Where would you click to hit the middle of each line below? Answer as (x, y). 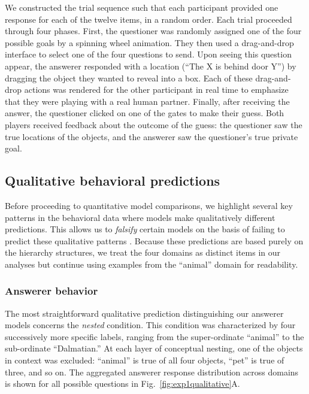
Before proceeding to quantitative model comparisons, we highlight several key (149, 205)
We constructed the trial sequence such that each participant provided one (142, 7)
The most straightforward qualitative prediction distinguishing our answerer (144, 313)
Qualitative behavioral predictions (113, 181)
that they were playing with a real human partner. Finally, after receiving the (147, 101)
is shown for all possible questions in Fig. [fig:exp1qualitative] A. (122, 384)
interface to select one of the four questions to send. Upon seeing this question (148, 54)
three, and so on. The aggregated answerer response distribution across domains (152, 372)
